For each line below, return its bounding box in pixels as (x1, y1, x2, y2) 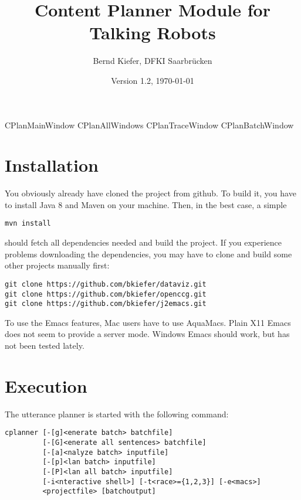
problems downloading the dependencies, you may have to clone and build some (5, 247, 292, 260)
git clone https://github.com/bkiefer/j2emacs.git (5, 300, 207, 308)
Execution (5, 373, 87, 397)
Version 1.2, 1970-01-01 (111, 74, 194, 86)
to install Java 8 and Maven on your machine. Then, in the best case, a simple (5, 198, 287, 210)
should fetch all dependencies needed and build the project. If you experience (5, 236, 282, 249)
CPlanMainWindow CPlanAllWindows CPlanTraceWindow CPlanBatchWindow (5, 118, 294, 131)
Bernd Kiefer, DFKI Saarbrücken (93, 55, 212, 67)
